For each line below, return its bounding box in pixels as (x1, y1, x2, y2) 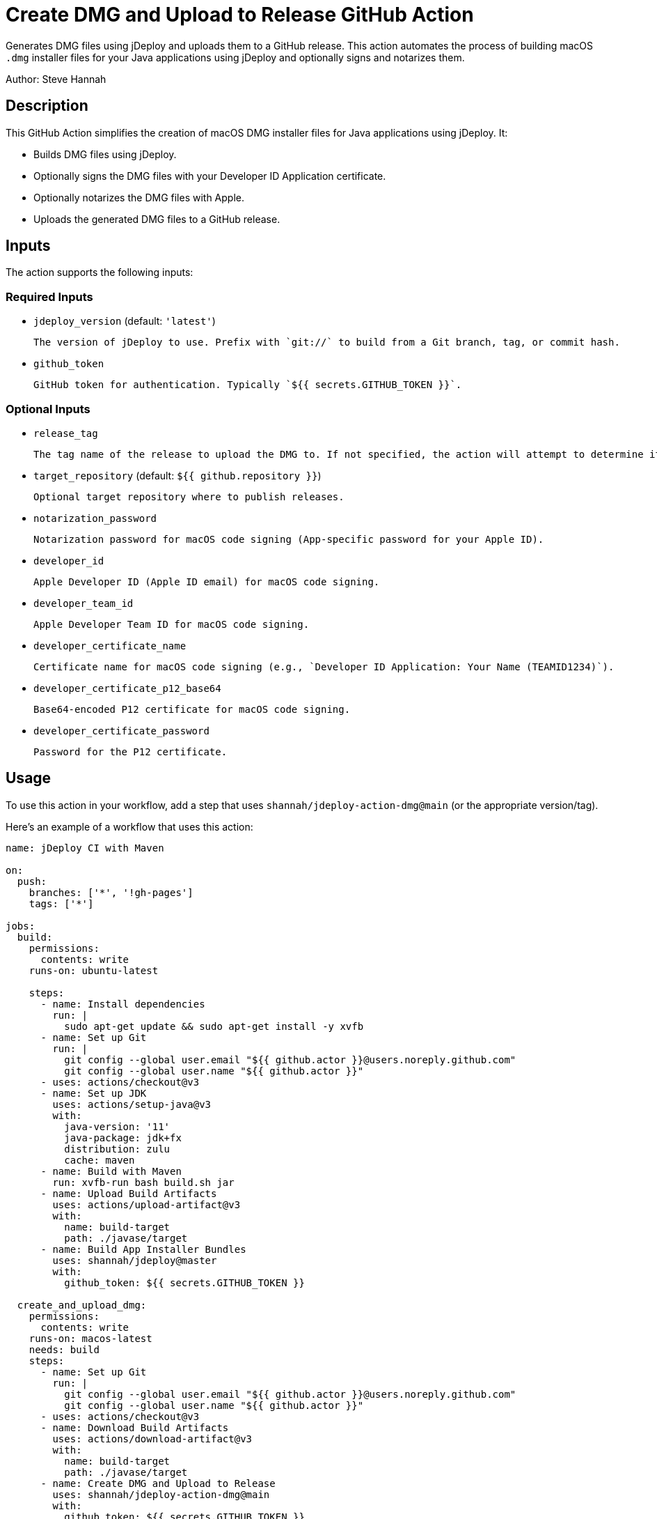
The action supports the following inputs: (6, 266, 193, 279)
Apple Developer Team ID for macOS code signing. (33, 618, 310, 630)
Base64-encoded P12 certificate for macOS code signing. (33, 703, 351, 715)
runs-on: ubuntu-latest (29, 964, 159, 976)
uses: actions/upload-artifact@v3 (52, 1198, 241, 1210)
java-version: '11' (64, 1120, 171, 1132)
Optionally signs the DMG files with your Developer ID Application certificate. (33, 169, 386, 182)
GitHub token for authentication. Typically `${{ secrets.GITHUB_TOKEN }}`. (33, 379, 462, 391)
